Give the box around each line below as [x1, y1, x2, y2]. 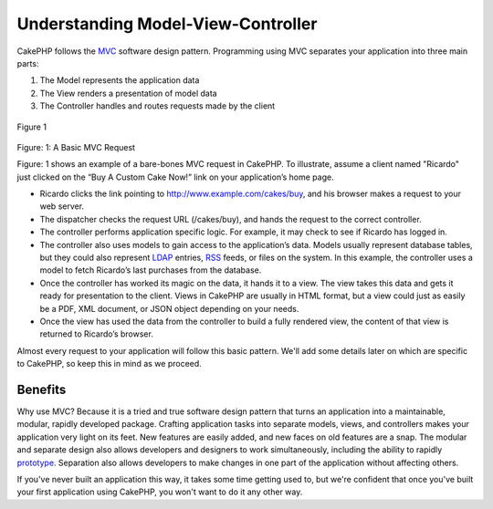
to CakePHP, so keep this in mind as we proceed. [16, 358, 203, 369]
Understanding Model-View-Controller [16, 14, 318, 34]
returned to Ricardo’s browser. [39, 328, 154, 339]
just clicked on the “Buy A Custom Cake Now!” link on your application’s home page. [16, 171, 334, 182]
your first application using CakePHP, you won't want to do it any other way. [16, 486, 303, 497]
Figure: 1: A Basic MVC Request [16, 141, 136, 152]
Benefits [16, 381, 67, 397]
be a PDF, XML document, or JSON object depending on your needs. [39, 303, 299, 314]
